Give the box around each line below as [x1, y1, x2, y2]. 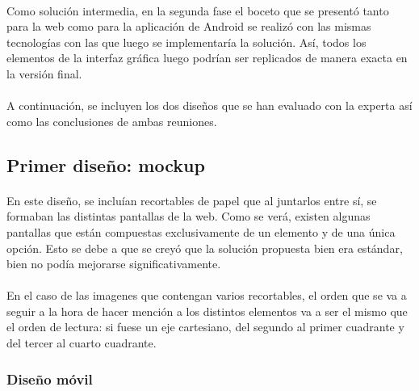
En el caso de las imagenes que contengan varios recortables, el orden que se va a [6, 287, 407, 304]
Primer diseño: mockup [6, 152, 205, 177]
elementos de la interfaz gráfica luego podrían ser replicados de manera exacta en [6, 49, 408, 66]
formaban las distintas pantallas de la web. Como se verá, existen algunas [6, 208, 371, 225]
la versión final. [6, 65, 82, 82]
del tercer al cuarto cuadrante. [6, 334, 157, 351]
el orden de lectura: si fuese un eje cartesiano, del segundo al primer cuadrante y [6, 318, 404, 335]
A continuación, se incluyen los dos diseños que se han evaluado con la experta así [6, 97, 413, 114]
